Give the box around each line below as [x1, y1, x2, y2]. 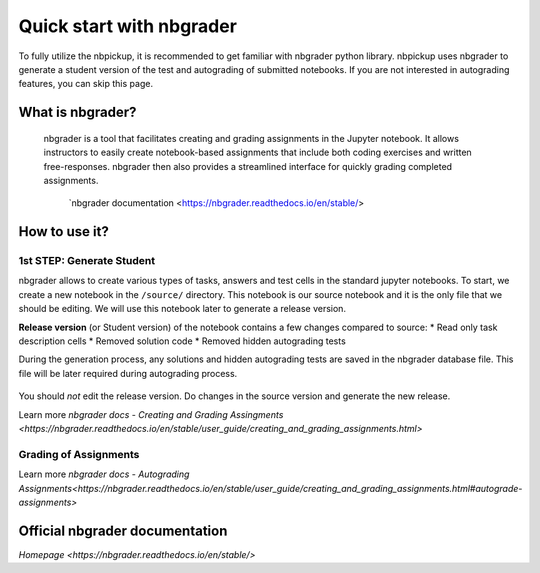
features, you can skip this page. [18, 78, 154, 90]
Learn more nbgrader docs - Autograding [18, 468, 190, 480]
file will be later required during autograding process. [18, 367, 238, 379]
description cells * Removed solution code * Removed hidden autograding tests [18, 335, 347, 347]
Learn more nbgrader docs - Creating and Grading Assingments [18, 408, 284, 420]
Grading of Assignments [18, 447, 140, 461]
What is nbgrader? [18, 104, 137, 121]
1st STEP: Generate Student [18, 254, 155, 268]
